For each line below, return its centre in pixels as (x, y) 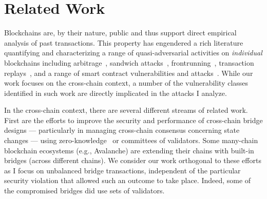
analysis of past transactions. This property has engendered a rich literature (124, 42)
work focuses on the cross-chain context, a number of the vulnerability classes (126, 83)
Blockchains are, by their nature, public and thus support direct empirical (120, 33)
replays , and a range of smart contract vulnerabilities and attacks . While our (129, 73)
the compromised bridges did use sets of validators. (84, 191)
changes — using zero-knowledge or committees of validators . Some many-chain (131, 140)
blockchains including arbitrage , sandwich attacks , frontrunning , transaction (129, 62)
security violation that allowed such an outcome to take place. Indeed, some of (128, 180)
